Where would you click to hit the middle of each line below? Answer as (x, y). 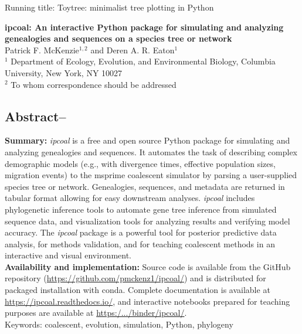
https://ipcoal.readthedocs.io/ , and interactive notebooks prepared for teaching (147, 301)
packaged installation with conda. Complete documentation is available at (138, 290)
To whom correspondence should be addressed (94, 84)
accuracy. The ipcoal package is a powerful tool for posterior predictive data (141, 232)
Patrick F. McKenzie (42, 50)
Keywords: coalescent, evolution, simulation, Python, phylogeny (119, 324)
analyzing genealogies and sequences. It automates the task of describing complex (151, 151)
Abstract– (35, 116)
